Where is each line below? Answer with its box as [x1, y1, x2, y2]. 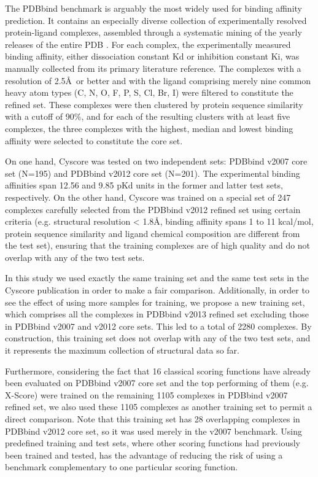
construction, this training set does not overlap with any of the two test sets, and [5, 332, 311, 344]
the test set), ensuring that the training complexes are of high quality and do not [5, 239, 311, 252]
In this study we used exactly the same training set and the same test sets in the [5, 271, 309, 284]
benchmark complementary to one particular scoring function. [5, 460, 238, 473]
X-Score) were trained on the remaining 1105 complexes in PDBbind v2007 [5, 388, 288, 401]
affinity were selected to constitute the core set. [5, 134, 183, 147]
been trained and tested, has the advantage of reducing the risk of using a [5, 448, 283, 461]
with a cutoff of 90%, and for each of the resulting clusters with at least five [5, 110, 290, 123]
